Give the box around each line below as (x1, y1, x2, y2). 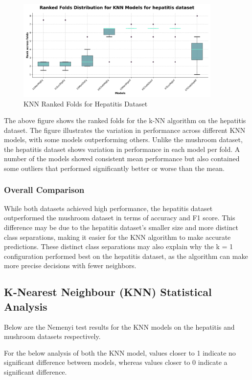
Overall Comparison (4, 184, 85, 196)
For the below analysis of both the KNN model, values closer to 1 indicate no (4, 347, 236, 358)
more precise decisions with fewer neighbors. (4, 260, 137, 271)
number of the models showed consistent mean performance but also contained (4, 153, 240, 164)
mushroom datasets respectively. (4, 331, 101, 341)
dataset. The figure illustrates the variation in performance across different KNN (4, 125, 246, 135)
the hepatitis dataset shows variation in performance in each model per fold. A (4, 144, 240, 154)
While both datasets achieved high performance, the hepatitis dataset (4, 203, 213, 213)
